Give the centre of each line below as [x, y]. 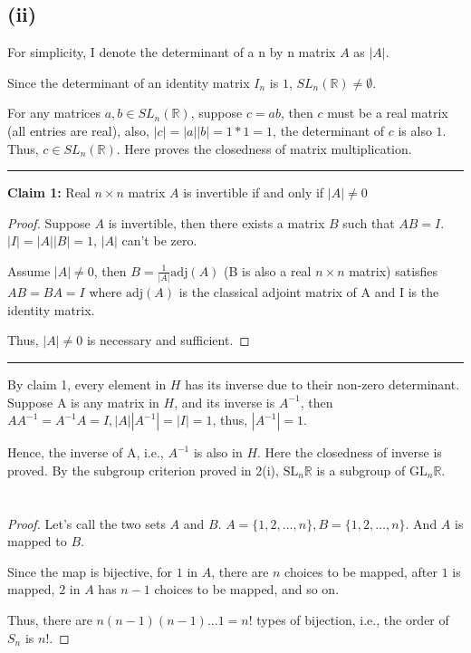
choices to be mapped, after [361, 571]
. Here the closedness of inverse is [350, 452]
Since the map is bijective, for [90, 571]
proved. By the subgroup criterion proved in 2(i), [143, 470]
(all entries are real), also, [78, 130]
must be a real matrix [388, 113]
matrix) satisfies [394, 270]
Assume [29, 270]
